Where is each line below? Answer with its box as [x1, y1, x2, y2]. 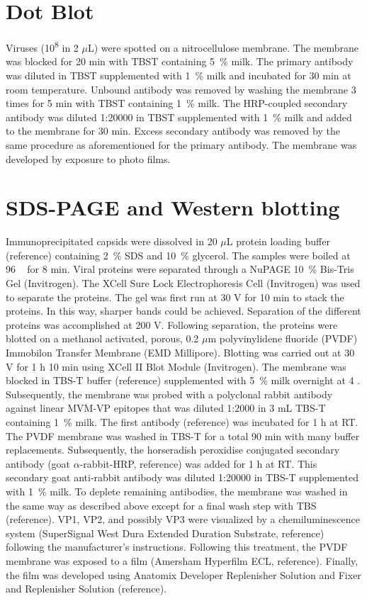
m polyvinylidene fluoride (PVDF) [208, 331, 358, 346]
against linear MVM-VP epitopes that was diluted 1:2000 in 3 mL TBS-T [6, 400, 326, 415]
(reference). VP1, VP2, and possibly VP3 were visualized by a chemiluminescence [6, 512, 360, 527]
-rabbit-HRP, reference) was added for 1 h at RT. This [79, 456, 317, 471]
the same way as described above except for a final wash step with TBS [6, 498, 317, 512]
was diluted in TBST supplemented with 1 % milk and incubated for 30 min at [6, 67, 351, 82]
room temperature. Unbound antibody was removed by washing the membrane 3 [6, 82, 356, 96]
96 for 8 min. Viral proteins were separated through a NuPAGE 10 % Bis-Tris [6, 262, 354, 276]
